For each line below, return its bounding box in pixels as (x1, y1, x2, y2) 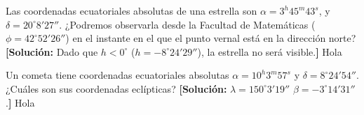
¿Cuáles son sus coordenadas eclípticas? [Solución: (6, 81, 227, 95)
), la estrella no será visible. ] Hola (197, 44, 342, 59)
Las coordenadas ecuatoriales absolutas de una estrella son (6, 3, 257, 17)
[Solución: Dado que (6, 44, 98, 59)
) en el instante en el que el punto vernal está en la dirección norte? (65, 31, 356, 45)
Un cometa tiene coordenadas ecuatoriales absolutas (6, 68, 229, 82)
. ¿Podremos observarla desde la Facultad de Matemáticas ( (59, 17, 316, 31)
